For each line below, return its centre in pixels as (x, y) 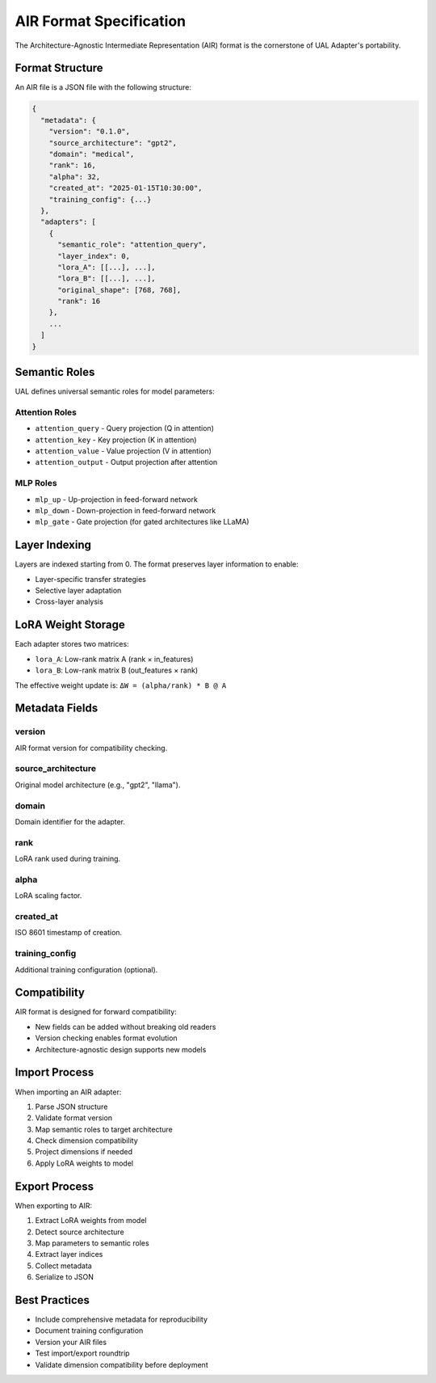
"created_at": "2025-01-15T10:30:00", (126, 188)
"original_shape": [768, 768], (119, 290)
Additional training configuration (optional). (86, 969)
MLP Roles (36, 483)
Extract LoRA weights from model (91, 1221)
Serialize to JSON (65, 1277)
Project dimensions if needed (84, 1152)
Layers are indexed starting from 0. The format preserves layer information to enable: (157, 564)
